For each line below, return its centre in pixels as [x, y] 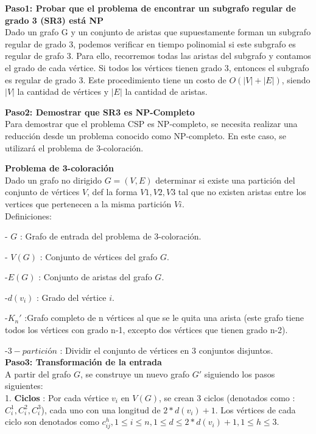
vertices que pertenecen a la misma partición [88, 203]
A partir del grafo [38, 374]
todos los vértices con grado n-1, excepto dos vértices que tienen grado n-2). [146, 330]
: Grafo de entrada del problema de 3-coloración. [111, 236]
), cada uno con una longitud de [101, 409]
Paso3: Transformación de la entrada [83, 362]
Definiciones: [28, 215]
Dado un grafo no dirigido [53, 180]
